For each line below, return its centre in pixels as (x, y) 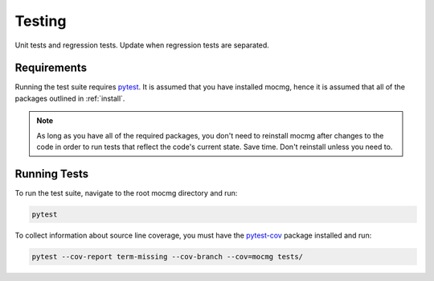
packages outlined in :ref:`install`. (70, 98)
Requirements (51, 68)
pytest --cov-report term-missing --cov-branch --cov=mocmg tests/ (168, 256)
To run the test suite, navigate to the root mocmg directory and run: (126, 192)
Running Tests (51, 174)
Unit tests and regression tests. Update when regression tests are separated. (142, 45)
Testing (41, 21)
